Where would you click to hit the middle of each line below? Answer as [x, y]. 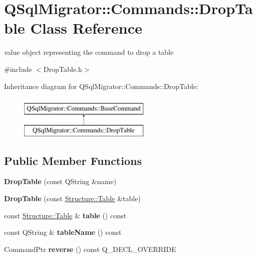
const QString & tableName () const [63, 232]
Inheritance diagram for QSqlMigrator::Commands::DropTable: [101, 86]
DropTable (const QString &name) [60, 181]
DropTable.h [63, 69]
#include [18, 69]
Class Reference [86, 28]
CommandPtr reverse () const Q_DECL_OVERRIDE [90, 249]
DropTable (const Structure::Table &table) [72, 198]
